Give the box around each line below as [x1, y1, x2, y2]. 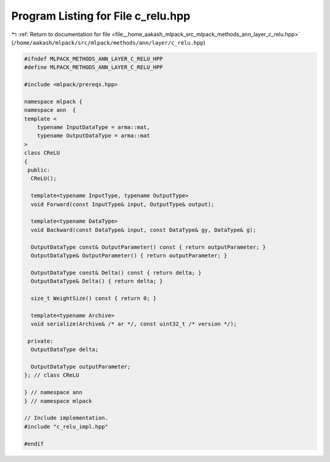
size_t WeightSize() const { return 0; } [31, 295, 157, 302]
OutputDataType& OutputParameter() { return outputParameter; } [31, 252, 227, 259]
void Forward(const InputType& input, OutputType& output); [31, 200, 215, 208]
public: [28, 167, 51, 174]
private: [28, 337, 54, 345]
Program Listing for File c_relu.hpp [11, 9, 191, 23]
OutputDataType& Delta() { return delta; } [31, 278, 163, 285]
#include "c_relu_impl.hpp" [24, 423, 108, 430]
